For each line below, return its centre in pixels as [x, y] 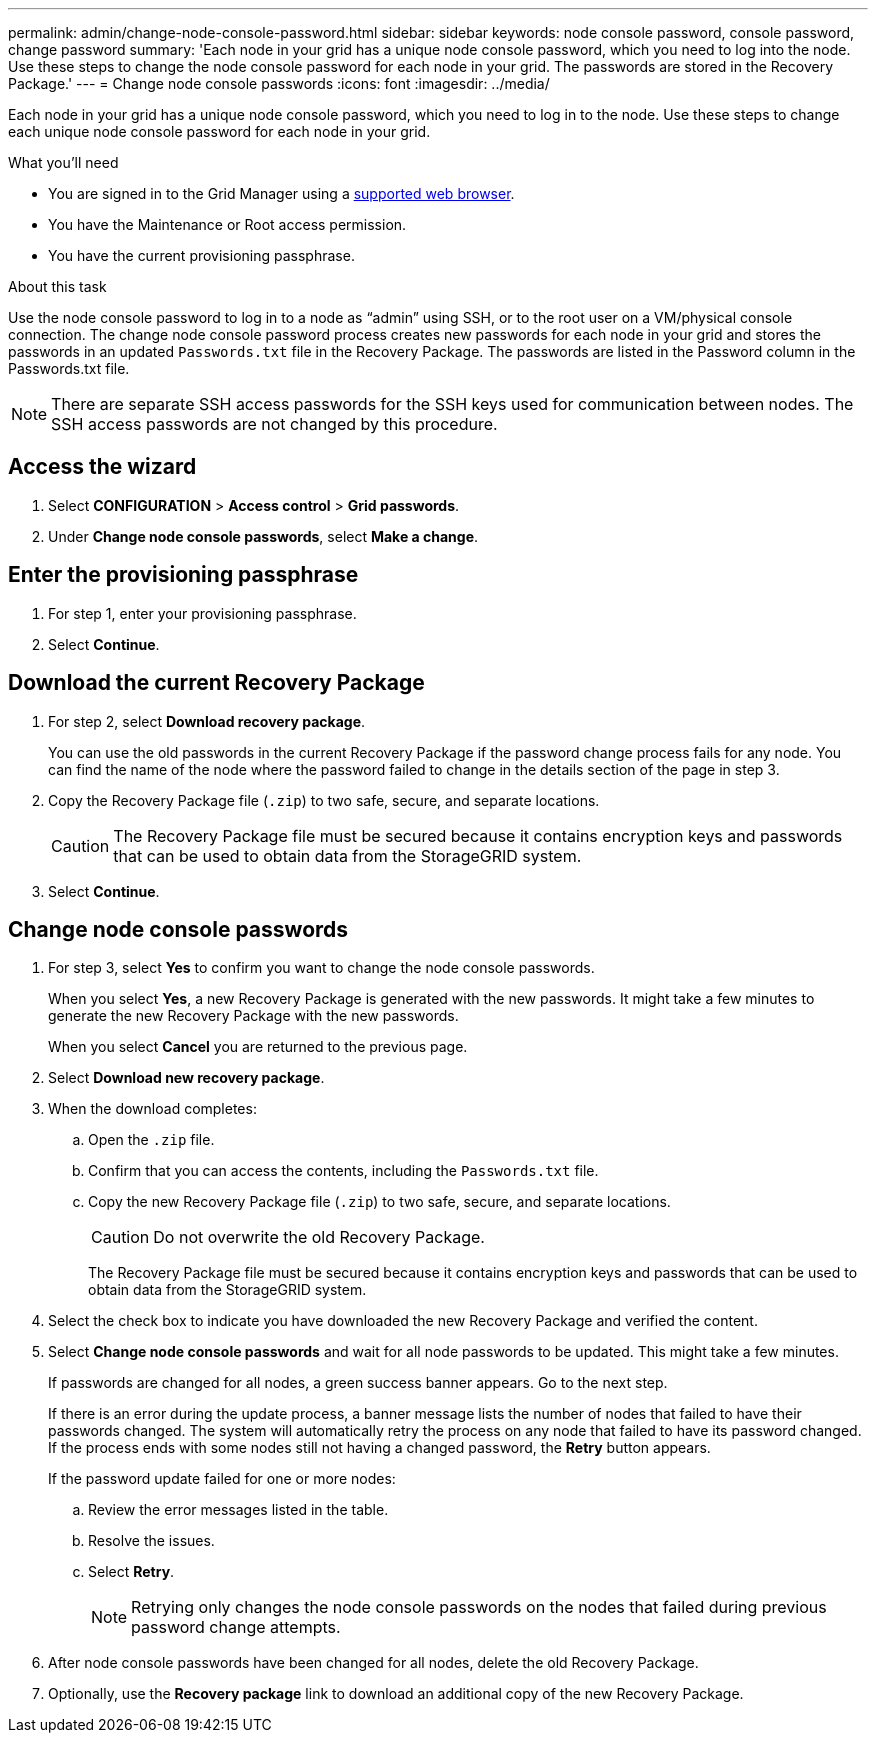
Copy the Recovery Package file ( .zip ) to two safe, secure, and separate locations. [324, 800]
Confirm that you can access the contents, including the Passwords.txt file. [343, 1171]
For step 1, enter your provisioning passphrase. [202, 613]
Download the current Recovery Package [216, 683]
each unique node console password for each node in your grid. [219, 131]
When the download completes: [152, 1109]
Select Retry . [131, 1572]
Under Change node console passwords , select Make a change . [263, 536]
